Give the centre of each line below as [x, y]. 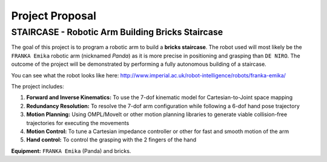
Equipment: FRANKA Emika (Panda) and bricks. [71, 151]
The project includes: [38, 86]
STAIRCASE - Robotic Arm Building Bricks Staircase [117, 32]
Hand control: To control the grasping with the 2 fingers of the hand [111, 140]
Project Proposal [54, 16]
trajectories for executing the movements [78, 123]
